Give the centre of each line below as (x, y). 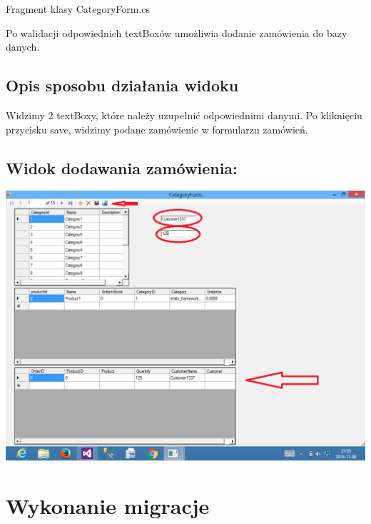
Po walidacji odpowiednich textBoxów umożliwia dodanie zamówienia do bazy (177, 32)
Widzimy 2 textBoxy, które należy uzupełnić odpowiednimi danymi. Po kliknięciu (184, 115)
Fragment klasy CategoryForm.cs (78, 9)
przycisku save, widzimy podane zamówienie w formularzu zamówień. (157, 129)
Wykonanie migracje (108, 506)
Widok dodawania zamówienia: (122, 167)
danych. (23, 47)
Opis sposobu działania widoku (122, 85)
